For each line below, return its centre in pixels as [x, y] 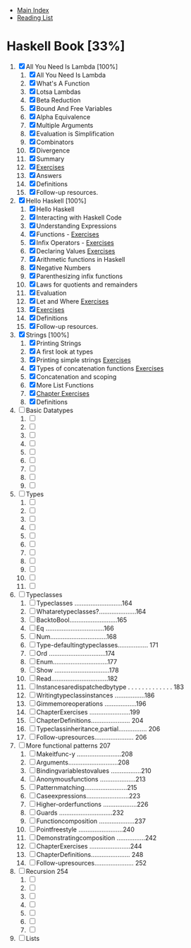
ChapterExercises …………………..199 [88, 712]
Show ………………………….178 [78, 670]
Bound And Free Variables [74, 108]
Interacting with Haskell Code [79, 217]
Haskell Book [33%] [66, 46]
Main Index [33, 10]
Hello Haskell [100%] [56, 200]
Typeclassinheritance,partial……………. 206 [98, 728]
